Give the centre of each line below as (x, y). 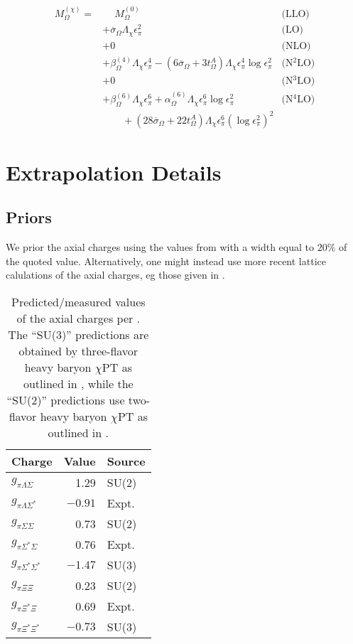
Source (126, 461)
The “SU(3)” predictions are (78, 334)
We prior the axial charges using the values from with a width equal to (160, 247)
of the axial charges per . (78, 318)
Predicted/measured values (78, 301)
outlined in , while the (78, 383)
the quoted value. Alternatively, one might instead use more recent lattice (166, 261)
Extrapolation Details (114, 172)
